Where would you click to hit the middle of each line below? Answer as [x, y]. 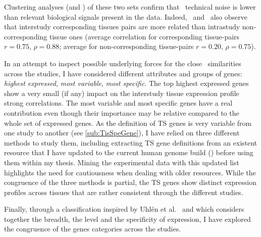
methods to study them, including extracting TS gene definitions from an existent [131, 142]
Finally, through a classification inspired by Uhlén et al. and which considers [124, 209]
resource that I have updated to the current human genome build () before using [129, 152]
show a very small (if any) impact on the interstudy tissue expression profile [122, 93]
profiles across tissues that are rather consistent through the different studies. [124, 192]
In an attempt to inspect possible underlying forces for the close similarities [123, 63]
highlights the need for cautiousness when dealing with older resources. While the [130, 172]
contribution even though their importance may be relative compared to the [122, 112]
